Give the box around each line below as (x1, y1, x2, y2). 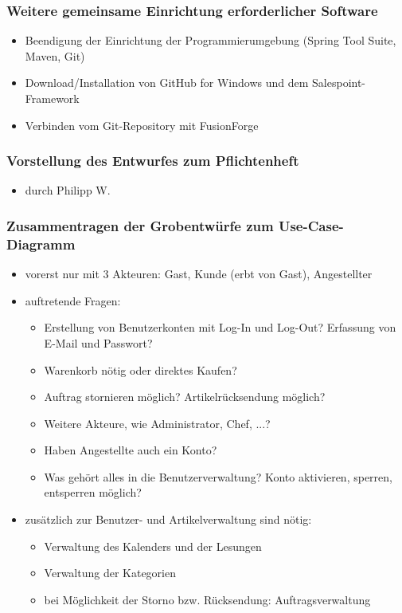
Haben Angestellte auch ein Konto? (44, 442, 217, 458)
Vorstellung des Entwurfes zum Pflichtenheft (6, 151, 299, 171)
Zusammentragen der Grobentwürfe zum (6, 215, 274, 235)
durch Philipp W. (25, 182, 111, 198)
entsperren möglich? (44, 484, 142, 501)
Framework (25, 90, 80, 106)
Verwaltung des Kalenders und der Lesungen (44, 537, 262, 554)
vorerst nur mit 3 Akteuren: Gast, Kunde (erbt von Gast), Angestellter (25, 265, 373, 282)
